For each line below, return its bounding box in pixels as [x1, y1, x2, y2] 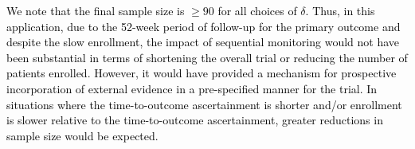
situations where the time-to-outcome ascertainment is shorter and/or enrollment [6, 96, 402, 112]
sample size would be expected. [6, 127, 159, 143]
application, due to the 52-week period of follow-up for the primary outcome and [6, 18, 401, 34]
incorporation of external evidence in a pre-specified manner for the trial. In [6, 80, 378, 96]
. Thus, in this [305, 2, 375, 18]
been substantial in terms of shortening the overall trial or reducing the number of [6, 49, 408, 65]
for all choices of [217, 2, 297, 18]
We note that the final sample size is [6, 2, 185, 18]
